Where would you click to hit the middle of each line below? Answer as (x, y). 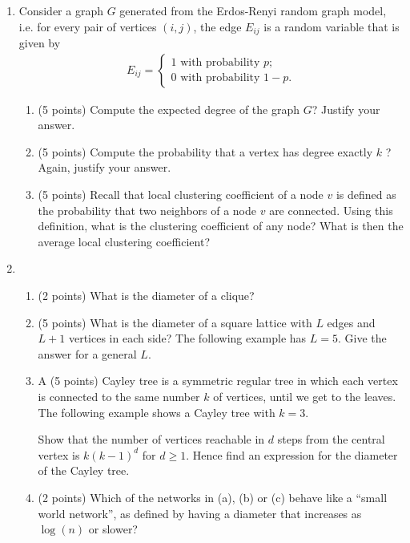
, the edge (217, 26)
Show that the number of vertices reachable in (151, 439)
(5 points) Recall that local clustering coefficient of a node (181, 195)
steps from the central (331, 439)
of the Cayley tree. (84, 470)
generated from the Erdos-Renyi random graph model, (253, 10)
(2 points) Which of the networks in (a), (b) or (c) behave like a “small (213, 497)
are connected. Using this (331, 210)
